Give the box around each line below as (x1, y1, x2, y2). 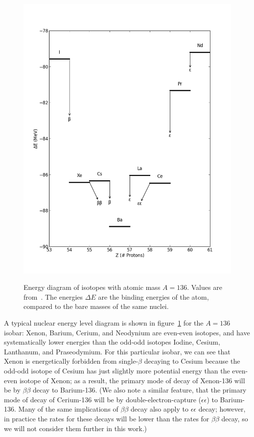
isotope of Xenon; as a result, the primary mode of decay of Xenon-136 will (19, 375, 245, 385)
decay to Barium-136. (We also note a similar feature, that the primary (33, 385, 247, 395)
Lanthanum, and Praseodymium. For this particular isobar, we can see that (4, 346, 231, 356)
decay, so (221, 413, 248, 423)
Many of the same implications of (18, 404, 118, 414)
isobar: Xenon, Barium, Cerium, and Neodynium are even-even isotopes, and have (4, 327, 250, 337)
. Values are (187, 282, 222, 292)
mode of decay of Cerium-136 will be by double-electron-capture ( (4, 394, 201, 404)
